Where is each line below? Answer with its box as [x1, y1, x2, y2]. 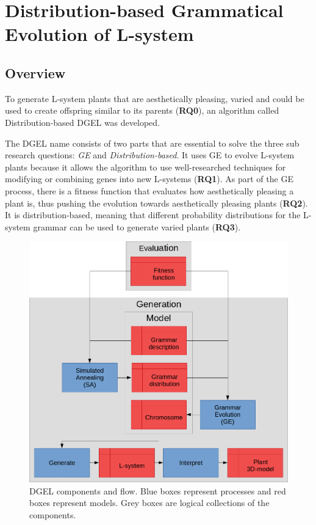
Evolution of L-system [5, 21, 194, 46]
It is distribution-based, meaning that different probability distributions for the [5, 208, 301, 221]
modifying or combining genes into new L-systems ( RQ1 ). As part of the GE [5, 172, 293, 185]
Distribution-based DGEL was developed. [5, 116, 160, 128]
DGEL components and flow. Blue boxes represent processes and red [29, 484, 286, 497]
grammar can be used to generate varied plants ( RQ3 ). [33, 220, 241, 233]
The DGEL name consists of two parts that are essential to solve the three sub [5, 136, 300, 149]
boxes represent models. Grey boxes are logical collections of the [29, 496, 270, 509]
